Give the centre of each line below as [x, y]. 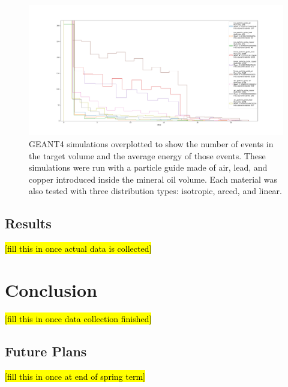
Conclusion [51, 289]
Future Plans [46, 351]
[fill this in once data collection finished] [78, 318]
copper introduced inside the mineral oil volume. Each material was [153, 179]
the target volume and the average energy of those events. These [147, 155]
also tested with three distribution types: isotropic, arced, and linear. [155, 191]
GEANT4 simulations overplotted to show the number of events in [151, 143]
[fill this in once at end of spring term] [75, 376]
